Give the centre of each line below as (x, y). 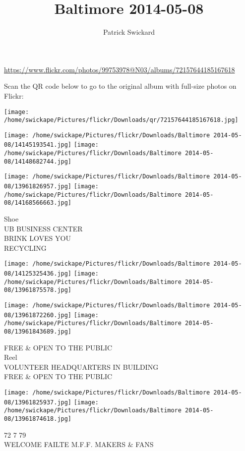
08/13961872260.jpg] (38, 315)
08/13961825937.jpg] (38, 402)
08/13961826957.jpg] (38, 187)
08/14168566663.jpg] (38, 203)
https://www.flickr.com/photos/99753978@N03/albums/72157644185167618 (120, 69)
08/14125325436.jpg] (38, 274)
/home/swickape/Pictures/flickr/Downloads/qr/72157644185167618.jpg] (121, 120)
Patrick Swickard (129, 32)
